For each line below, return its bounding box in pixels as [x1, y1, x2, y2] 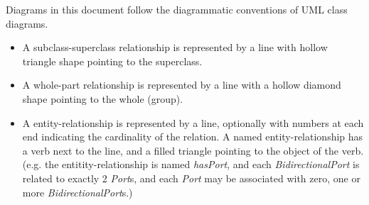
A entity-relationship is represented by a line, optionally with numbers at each [22, 115, 364, 130]
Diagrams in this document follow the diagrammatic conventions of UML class [6, 2, 348, 16]
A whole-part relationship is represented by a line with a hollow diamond [22, 77, 341, 92]
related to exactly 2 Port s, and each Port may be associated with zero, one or [22, 170, 360, 185]
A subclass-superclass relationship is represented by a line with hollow [22, 40, 328, 55]
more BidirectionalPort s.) [22, 184, 133, 199]
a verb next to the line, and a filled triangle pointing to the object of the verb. [22, 143, 364, 157]
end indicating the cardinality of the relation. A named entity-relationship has [22, 129, 363, 144]
